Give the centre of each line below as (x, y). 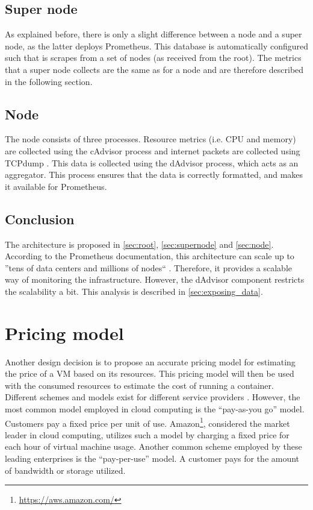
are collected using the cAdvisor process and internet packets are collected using (153, 150)
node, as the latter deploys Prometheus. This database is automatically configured (156, 46)
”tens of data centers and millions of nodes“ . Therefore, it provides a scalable (148, 267)
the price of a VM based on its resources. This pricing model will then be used (150, 373)
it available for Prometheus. (56, 186)
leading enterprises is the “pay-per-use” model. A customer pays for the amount (152, 458)
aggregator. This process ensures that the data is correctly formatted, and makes (154, 175)
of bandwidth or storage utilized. (65, 470)
